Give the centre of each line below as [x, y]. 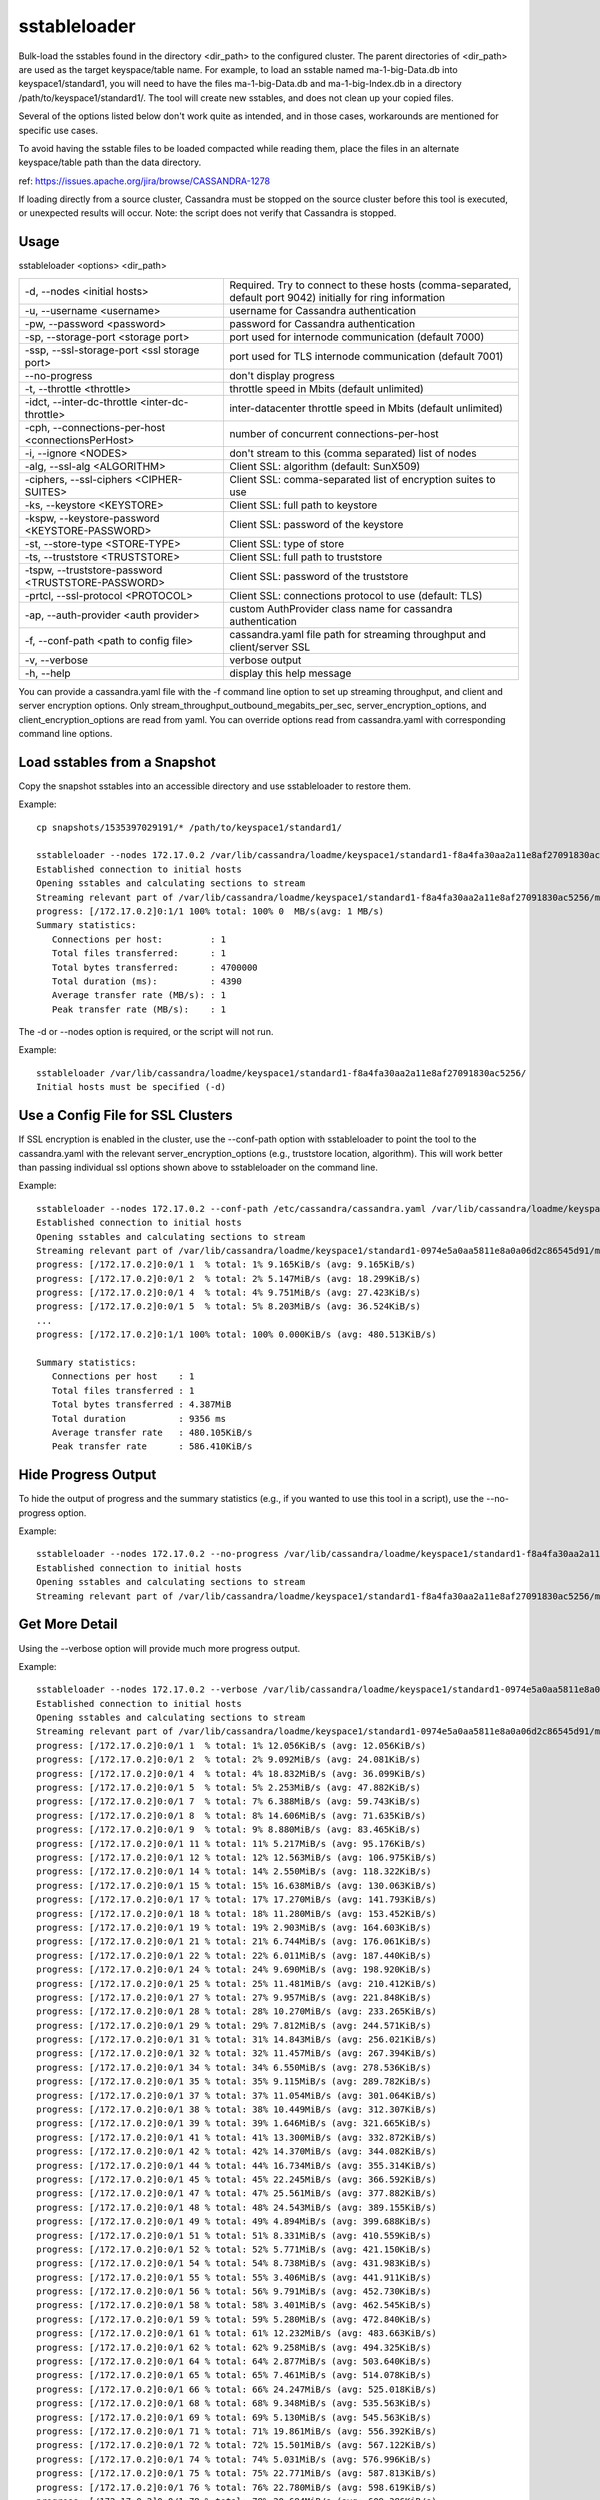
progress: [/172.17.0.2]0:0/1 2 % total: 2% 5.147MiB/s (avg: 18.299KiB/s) [229, 1278]
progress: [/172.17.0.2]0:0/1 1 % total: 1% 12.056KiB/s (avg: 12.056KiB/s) [231, 1745]
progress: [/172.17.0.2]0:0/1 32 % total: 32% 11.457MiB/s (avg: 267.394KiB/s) [236, 2053]
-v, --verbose [56, 660]
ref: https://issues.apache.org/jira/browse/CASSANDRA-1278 [144, 181]
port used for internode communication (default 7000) [357, 337]
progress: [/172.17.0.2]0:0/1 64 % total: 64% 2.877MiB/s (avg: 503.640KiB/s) [234, 2361]
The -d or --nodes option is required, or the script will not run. [146, 1032]
